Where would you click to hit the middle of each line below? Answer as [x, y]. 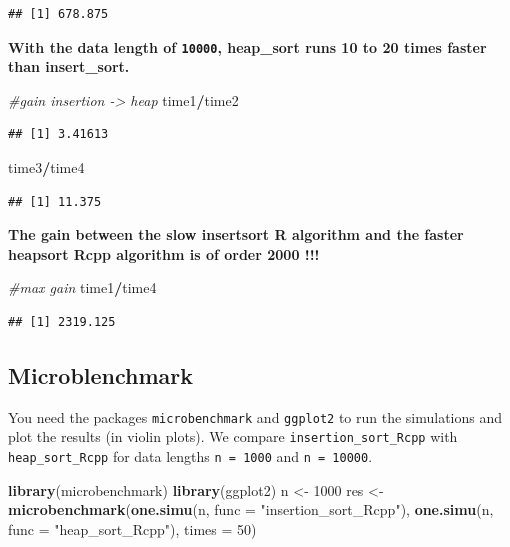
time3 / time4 [46, 167]
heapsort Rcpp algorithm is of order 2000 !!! [164, 253]
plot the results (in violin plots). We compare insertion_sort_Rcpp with [233, 436]
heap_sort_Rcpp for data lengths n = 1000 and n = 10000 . [190, 456]
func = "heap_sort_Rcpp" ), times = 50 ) [132, 528]
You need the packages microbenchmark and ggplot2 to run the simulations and [255, 416]
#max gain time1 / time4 [82, 287]
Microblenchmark [101, 374]
